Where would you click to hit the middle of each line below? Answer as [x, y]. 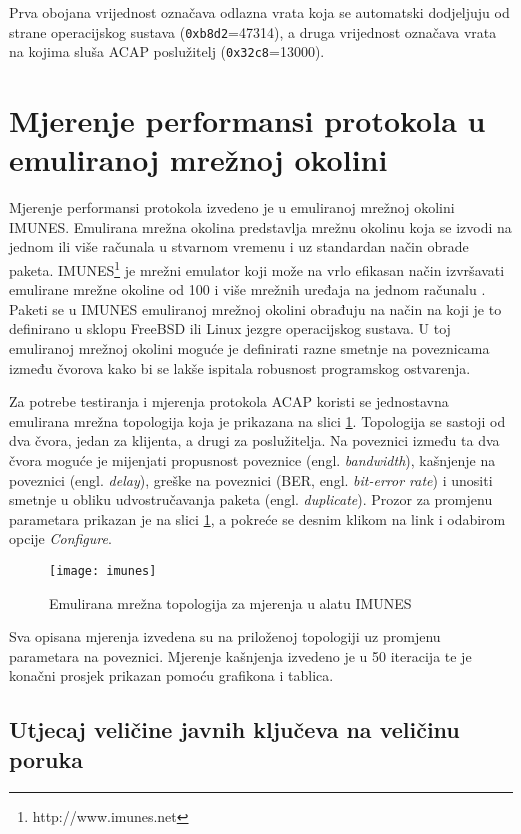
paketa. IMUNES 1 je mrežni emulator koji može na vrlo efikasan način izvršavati [257, 268]
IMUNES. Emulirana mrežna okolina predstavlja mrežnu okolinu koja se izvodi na [260, 226]
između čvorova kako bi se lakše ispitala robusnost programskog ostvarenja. [240, 367]
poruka [46, 758]
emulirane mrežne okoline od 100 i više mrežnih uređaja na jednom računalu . [247, 289]
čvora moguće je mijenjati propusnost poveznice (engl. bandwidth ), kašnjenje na [252, 460]
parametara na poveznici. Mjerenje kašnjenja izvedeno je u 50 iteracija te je [240, 655]
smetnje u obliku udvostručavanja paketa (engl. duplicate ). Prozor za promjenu [251, 499]
